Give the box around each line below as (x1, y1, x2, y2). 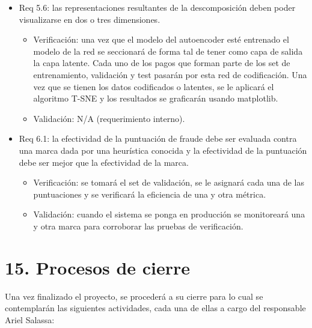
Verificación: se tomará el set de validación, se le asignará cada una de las (33, 176, 304, 189)
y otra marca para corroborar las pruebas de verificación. (33, 219, 243, 232)
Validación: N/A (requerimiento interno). (33, 112, 185, 124)
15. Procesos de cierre (5, 255, 191, 279)
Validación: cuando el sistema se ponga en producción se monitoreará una (33, 208, 305, 220)
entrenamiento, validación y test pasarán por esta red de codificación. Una (33, 68, 307, 80)
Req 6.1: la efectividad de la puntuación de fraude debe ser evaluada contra (19, 132, 297, 145)
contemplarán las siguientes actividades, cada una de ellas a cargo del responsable (5, 302, 306, 314)
